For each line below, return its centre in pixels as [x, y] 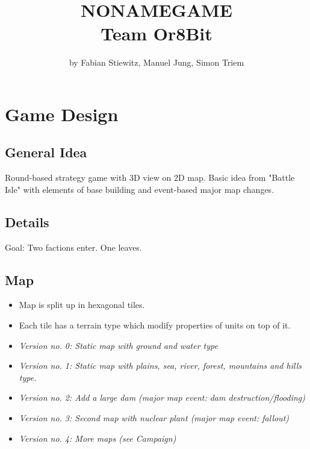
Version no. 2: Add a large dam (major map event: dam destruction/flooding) [162, 397]
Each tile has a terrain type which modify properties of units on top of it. [155, 325]
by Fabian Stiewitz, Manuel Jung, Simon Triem [157, 62]
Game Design [62, 114]
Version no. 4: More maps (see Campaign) [98, 438]
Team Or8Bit [157, 33]
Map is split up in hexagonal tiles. [82, 305]
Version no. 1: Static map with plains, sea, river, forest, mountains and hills [160, 366]
